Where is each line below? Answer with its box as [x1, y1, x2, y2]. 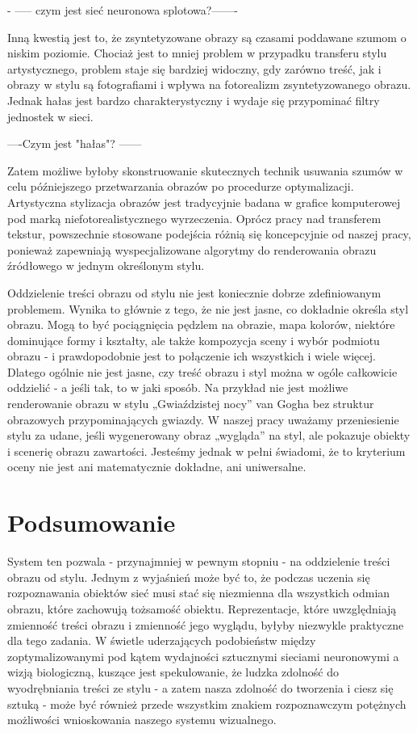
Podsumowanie [7, 506, 176, 539]
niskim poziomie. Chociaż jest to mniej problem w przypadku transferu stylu [7, 44, 387, 61]
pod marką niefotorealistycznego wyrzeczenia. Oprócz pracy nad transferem [7, 209, 382, 226]
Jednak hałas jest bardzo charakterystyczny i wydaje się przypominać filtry [7, 91, 380, 108]
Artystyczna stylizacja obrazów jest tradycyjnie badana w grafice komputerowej [7, 193, 401, 210]
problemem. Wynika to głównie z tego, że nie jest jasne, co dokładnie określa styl [7, 300, 409, 317]
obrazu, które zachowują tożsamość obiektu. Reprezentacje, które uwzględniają [7, 600, 397, 617]
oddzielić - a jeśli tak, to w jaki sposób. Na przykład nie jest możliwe [7, 379, 348, 396]
